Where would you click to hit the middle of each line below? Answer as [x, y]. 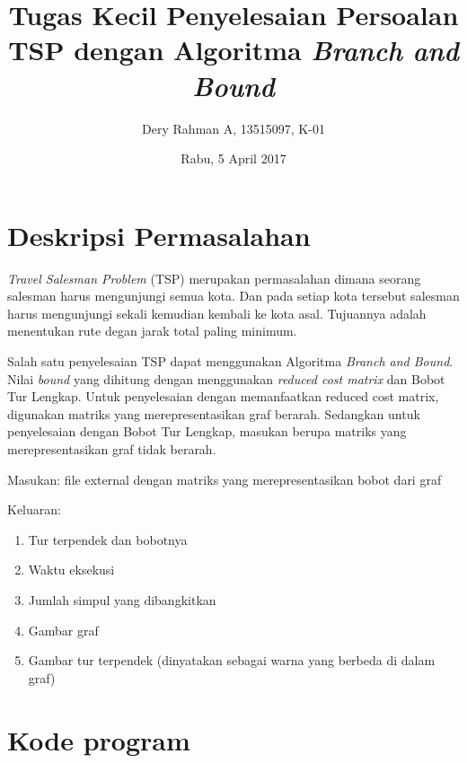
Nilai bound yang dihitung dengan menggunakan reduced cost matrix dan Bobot [226, 378]
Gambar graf [63, 630]
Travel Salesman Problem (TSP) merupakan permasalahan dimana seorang [214, 278]
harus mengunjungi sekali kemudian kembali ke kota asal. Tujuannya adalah [217, 313]
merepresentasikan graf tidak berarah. [112, 448]
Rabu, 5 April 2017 [233, 158]
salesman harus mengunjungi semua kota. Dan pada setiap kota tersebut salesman [233, 296]
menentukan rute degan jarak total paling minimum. [152, 331]
